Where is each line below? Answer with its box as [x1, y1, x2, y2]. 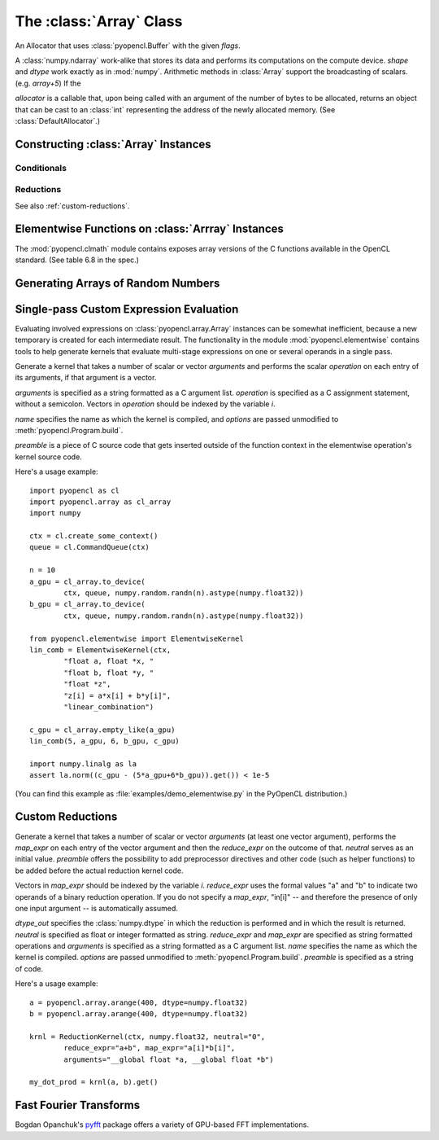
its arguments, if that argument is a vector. [15, 373, 157, 383]
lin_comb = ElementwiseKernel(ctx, [29, 645, 172, 655]
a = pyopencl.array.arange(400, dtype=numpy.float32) [29, 997, 248, 1007]
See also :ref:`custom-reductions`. [15, 200, 130, 211]
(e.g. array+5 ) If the [15, 78, 81, 88]
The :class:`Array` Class [15, 12, 183, 30]
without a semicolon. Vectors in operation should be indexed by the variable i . [15, 399, 276, 409]
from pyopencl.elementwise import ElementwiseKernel [29, 634, 244, 643]
